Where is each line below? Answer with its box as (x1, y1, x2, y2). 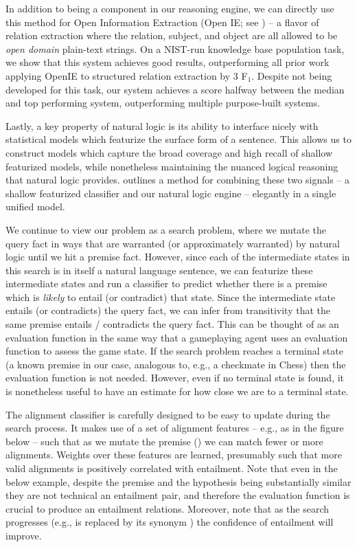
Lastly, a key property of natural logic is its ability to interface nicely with (5, 118, 319, 133)
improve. (5, 528, 42, 542)
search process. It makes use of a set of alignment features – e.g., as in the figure (5, 421, 344, 435)
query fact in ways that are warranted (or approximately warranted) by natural (5, 236, 340, 250)
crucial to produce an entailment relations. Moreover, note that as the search (5, 501, 330, 515)
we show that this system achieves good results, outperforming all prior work (5, 55, 330, 69)
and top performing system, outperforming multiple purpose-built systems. (5, 96, 321, 110)
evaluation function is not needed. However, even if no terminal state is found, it (5, 370, 345, 385)
